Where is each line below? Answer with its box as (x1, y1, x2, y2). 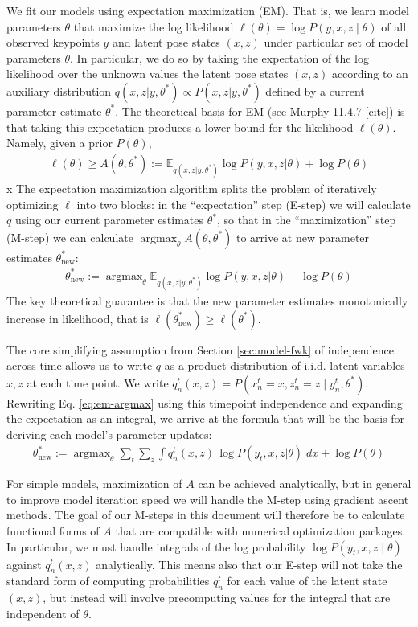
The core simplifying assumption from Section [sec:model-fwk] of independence (6, 341, 394, 358)
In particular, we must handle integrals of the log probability (6, 538, 306, 555)
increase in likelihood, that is (6, 309, 149, 326)
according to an (331, 65, 408, 82)
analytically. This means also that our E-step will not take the (96, 555, 403, 572)
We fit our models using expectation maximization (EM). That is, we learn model (6, 2, 410, 18)
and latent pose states (112, 34, 220, 51)
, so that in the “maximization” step (216, 211, 396, 228)
